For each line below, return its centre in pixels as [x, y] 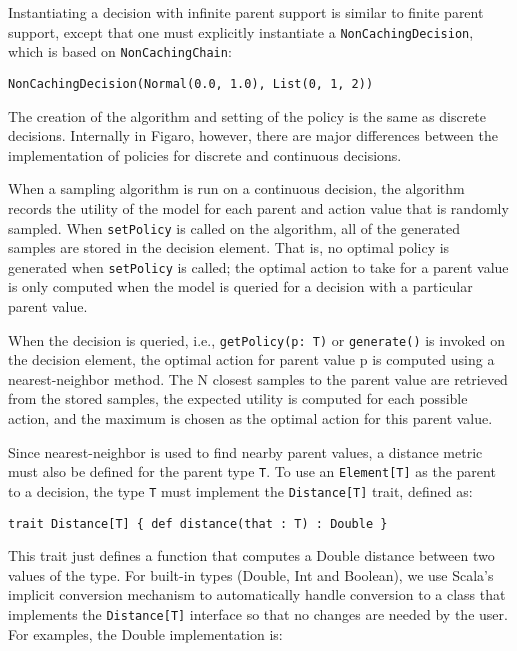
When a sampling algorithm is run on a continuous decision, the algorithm [236, 188]
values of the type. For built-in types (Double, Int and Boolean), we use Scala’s [251, 574]
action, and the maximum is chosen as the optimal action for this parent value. [250, 418]
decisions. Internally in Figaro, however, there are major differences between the [253, 135]
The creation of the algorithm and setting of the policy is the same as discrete [247, 115]
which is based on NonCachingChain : [120, 51]
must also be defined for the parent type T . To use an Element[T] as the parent [252, 471]
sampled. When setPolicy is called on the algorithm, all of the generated [234, 227]
